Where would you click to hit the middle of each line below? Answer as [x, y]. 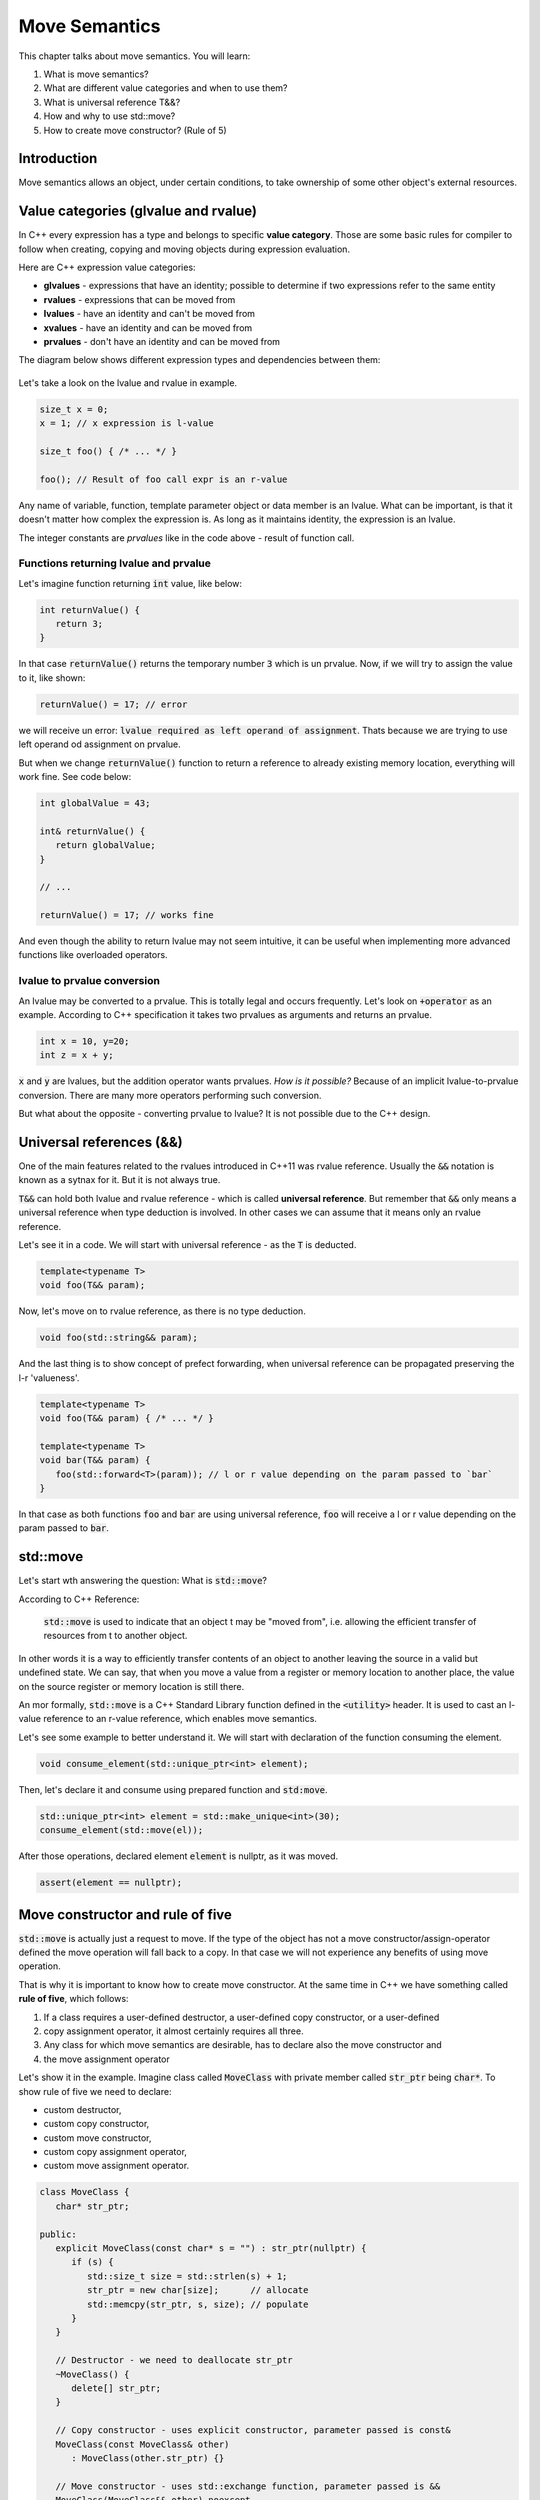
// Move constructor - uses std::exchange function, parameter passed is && [248, 2486]
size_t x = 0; [74, 409]
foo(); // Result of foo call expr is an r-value [163, 479]
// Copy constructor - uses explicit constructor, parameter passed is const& [253, 2430]
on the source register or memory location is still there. [131, 1686]
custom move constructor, [97, 2137]
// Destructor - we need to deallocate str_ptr [174, 2360]
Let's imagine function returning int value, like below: [130, 583]
